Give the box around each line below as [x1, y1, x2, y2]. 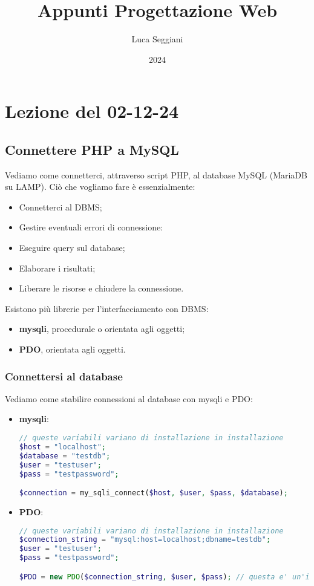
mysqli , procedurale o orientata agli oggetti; [19, 322, 185, 335]
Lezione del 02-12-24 [5, 99, 179, 123]
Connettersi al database [5, 368, 123, 383]
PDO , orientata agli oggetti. [19, 343, 126, 356]
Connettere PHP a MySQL [5, 140, 179, 158]
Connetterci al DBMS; [19, 200, 102, 213]
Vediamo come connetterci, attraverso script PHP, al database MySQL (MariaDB [5, 168, 307, 181]
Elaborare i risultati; [19, 261, 96, 274]
